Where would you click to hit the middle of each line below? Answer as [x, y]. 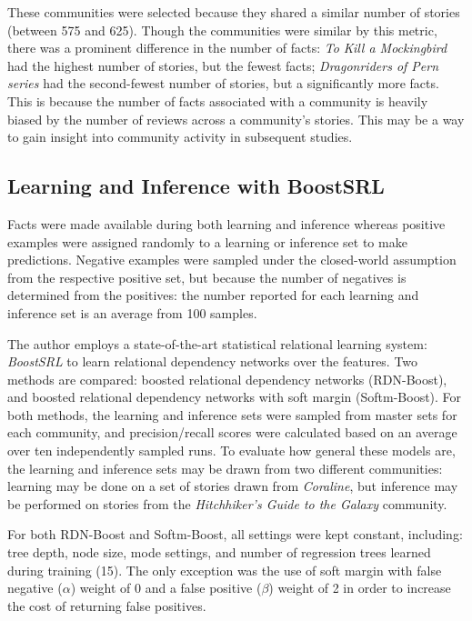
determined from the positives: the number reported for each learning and [213, 295]
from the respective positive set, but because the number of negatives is [207, 277]
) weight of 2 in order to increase [360, 588]
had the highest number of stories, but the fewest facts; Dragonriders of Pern [223, 65]
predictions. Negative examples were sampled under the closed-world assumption [232, 260]
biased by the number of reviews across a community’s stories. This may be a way [236, 119]
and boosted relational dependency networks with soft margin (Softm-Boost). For [235, 397]
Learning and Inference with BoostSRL [196, 186]
